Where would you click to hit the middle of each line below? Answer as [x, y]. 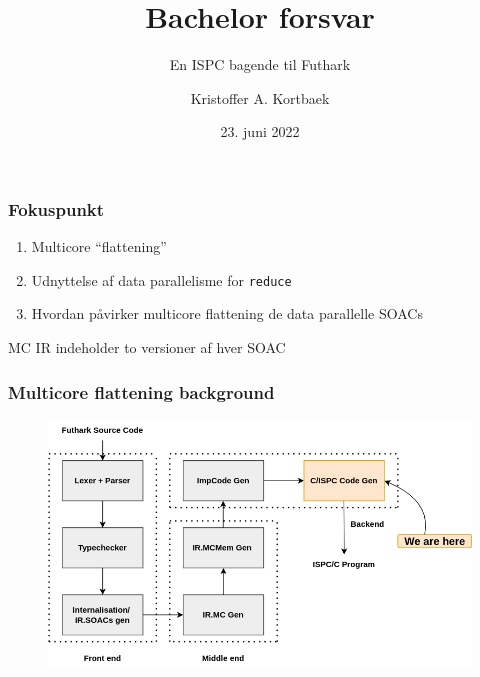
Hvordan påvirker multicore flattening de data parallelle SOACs [227, 313]
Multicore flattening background [141, 391]
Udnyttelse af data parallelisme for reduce [161, 279]
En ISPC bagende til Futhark [260, 64]
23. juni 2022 [260, 131]
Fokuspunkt [56, 208]
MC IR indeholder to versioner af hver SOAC [147, 347]
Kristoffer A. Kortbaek [260, 97]
